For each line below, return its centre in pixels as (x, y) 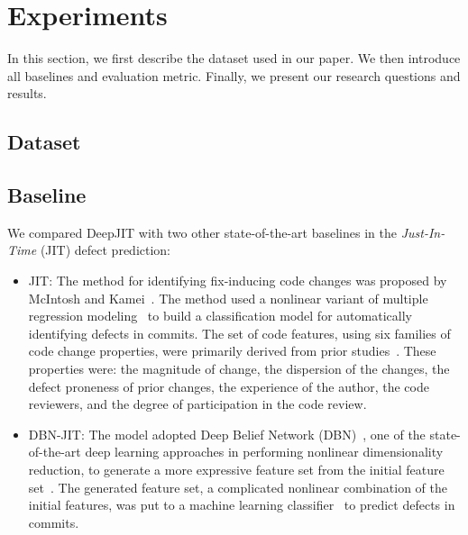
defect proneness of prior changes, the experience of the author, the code (229, 386)
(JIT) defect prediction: (106, 250)
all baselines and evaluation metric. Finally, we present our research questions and (234, 75)
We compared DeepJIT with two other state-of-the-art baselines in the (202, 232)
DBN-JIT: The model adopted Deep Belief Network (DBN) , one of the (227, 434)
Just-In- (423, 232)
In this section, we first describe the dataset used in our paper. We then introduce (234, 58)
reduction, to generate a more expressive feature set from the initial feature (236, 470)
